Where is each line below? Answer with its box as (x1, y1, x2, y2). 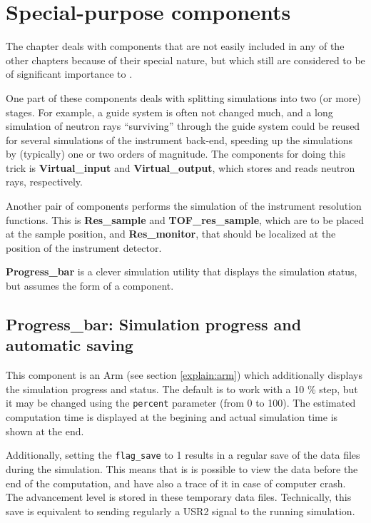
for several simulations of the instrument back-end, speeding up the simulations (6, 132, 352, 147)
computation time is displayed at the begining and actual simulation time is (6, 410, 338, 425)
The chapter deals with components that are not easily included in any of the (6, 39, 345, 54)
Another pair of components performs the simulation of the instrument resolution (6, 198, 362, 213)
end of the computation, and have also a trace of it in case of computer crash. (6, 475, 346, 490)
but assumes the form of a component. (6, 278, 174, 293)
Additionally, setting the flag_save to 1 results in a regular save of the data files (6, 447, 360, 462)
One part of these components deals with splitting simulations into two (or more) (6, 90, 361, 105)
